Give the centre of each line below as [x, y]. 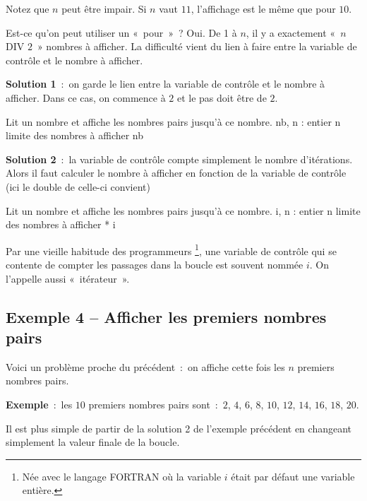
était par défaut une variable [293, 476]
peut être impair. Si [104, 8]
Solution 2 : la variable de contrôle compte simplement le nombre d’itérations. [179, 159]
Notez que [28, 8]
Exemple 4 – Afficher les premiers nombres [166, 316]
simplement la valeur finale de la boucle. [93, 442]
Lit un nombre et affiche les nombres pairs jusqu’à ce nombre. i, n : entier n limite [183, 210]
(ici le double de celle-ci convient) [78, 186]
